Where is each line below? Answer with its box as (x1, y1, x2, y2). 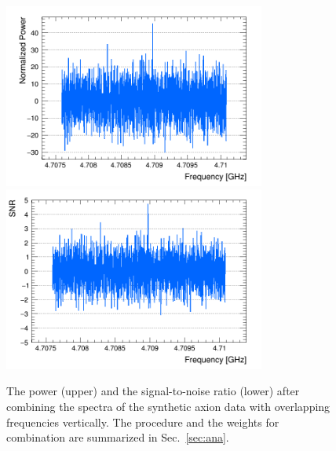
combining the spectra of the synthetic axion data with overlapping (6, 398, 331, 414)
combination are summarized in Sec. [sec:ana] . (6, 429, 229, 445)
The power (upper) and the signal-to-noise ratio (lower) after (6, 383, 300, 399)
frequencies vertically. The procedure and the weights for (6, 413, 279, 430)
